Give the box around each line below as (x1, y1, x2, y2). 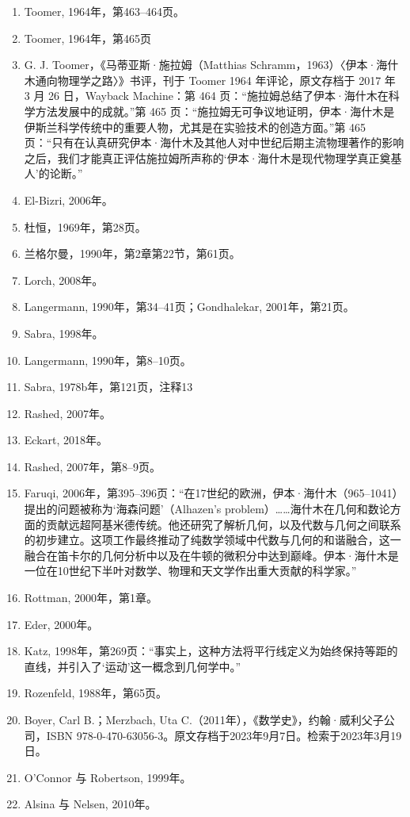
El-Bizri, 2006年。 (24, 191, 113, 208)
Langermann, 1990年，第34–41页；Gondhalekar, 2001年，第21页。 (24, 298, 355, 315)
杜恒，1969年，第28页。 (24, 218, 146, 235)
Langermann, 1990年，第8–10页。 (24, 351, 192, 368)
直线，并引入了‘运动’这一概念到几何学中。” (24, 658, 241, 674)
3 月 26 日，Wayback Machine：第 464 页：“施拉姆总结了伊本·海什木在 (24, 87, 389, 104)
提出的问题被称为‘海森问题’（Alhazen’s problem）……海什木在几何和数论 (24, 501, 390, 517)
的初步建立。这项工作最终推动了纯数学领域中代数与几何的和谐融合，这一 (24, 531, 401, 548)
